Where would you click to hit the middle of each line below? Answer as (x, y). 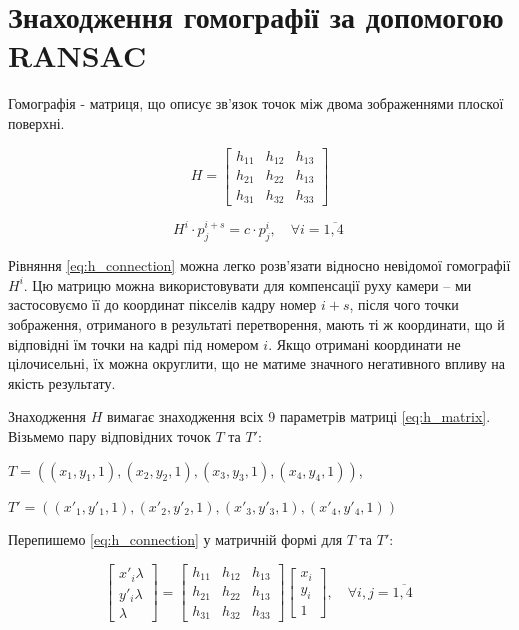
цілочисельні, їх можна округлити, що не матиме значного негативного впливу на (257, 363)
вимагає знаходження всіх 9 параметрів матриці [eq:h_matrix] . (299, 416)
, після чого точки (404, 304)
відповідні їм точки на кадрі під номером (133, 343)
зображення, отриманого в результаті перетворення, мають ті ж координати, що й (256, 324)
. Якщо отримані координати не (364, 343)
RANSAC (77, 55)
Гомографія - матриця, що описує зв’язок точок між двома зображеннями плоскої (256, 103)
